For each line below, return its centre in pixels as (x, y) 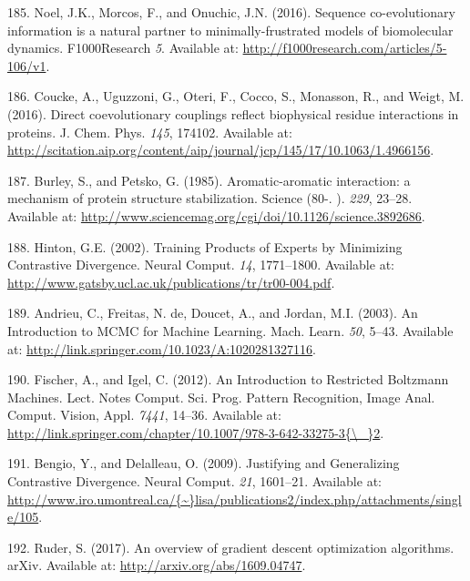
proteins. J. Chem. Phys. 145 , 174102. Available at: (150, 132)
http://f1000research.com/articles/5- (345, 48)
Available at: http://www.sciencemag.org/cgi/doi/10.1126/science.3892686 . (216, 215)
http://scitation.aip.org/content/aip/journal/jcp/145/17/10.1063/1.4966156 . (221, 150)
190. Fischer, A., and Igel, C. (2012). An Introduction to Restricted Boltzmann (228, 379)
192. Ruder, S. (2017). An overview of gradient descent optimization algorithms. (231, 547)
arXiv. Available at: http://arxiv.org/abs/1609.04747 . (157, 565)
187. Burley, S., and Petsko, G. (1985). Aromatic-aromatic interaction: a (209, 180)
